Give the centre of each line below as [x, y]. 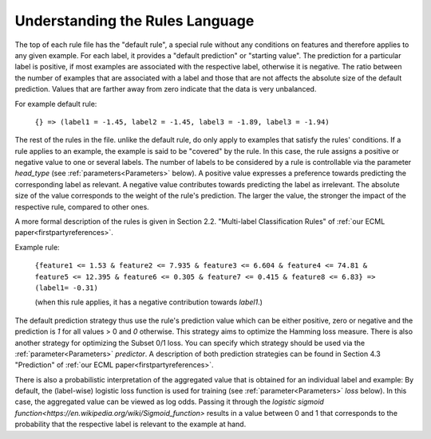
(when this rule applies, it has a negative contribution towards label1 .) [149, 302]
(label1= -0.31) [67, 288]
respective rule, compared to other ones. [82, 206]
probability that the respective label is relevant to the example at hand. [130, 424]
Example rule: [37, 247]
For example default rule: [56, 104]
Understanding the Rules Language [134, 21]
